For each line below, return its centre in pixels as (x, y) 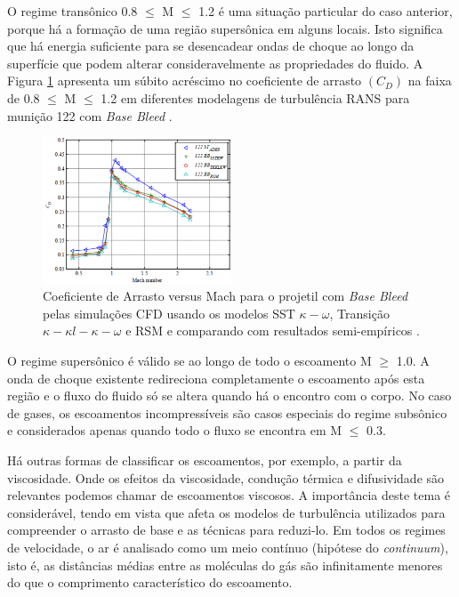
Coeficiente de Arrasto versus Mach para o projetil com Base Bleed (225, 296)
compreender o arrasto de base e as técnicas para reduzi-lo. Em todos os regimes (226, 530)
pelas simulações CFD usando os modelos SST (169, 313)
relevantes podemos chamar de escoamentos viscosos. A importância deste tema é (229, 495)
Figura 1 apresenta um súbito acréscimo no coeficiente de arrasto (185, 81)
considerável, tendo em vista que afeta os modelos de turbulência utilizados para (226, 512)
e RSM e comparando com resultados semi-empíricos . (273, 331)
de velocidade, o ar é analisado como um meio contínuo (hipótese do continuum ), (228, 547)
